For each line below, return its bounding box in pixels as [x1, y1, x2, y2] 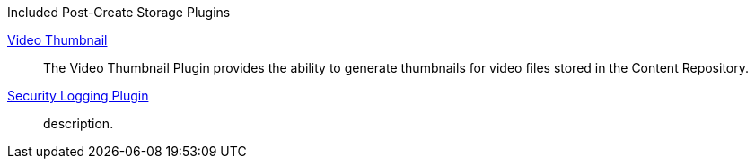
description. [43, 116, 114, 131]
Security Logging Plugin [7, 88, 149, 103]
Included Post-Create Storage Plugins [7, 4, 231, 20]
